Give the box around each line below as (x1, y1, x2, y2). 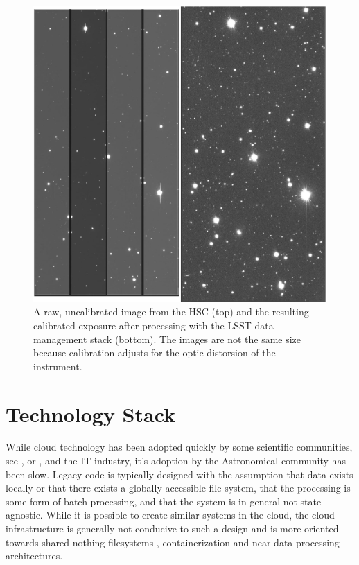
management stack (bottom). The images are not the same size (33, 331, 301, 346)
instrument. (33, 358, 82, 373)
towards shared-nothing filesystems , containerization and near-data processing (6, 534, 340, 549)
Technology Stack (6, 399, 176, 428)
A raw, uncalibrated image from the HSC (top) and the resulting (33, 304, 309, 319)
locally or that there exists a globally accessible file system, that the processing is (6, 480, 351, 495)
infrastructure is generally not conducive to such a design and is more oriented (6, 521, 339, 535)
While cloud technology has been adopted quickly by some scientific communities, (6, 440, 353, 454)
